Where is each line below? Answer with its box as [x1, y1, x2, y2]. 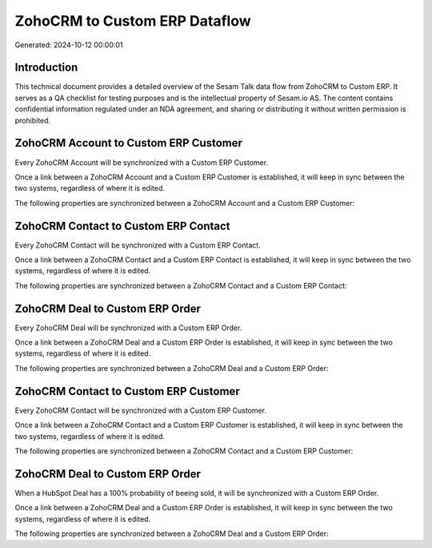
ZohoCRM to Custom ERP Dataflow [14, 12, 251, 30]
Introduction [14, 61, 78, 75]
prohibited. [14, 115, 51, 125]
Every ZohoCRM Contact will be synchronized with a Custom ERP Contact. [14, 240, 262, 250]
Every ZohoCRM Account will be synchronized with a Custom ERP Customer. [14, 157, 268, 167]
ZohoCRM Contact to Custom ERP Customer [14, 385, 240, 398]
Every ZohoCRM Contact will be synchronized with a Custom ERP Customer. [14, 405, 267, 415]
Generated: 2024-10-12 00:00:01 [14, 40, 123, 50]
